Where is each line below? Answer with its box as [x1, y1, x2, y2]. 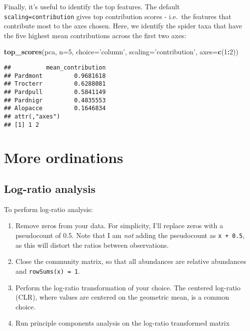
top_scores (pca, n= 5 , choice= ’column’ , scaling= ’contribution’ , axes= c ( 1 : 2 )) [4, 47, 239, 57]
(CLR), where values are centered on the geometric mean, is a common [15, 292, 229, 302]
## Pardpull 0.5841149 [4, 89, 106, 95]
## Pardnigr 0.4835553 [4, 96, 106, 104]
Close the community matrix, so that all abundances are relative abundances [15, 256, 246, 266]
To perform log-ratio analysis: [4, 204, 93, 214]
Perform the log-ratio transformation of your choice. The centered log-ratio [15, 282, 241, 292]
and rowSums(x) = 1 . [15, 265, 80, 276]
